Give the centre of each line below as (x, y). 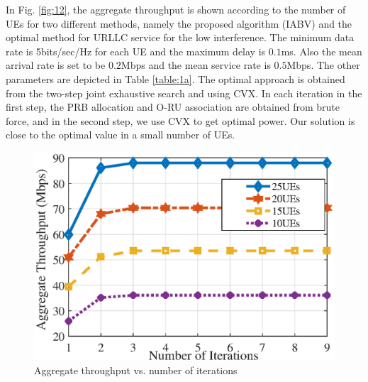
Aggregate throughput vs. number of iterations (136, 370)
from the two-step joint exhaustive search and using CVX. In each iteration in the (184, 93)
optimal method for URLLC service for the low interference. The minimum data (180, 37)
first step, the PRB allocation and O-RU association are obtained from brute (173, 107)
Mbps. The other (323, 65)
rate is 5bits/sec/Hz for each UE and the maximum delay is (136, 51)
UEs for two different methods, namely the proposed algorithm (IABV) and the (179, 23)
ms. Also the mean (322, 51)
